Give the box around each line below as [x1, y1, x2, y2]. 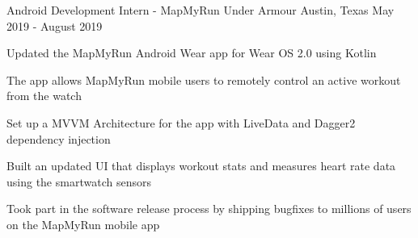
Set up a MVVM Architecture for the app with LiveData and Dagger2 [6, 114, 356, 131]
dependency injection [6, 130, 111, 147]
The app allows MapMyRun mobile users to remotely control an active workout [6, 71, 401, 88]
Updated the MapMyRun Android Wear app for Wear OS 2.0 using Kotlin [6, 44, 377, 61]
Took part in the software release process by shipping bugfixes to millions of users [6, 200, 412, 217]
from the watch [6, 87, 82, 104]
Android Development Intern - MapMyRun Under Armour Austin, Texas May [6, 2, 395, 18]
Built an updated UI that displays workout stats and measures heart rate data [6, 157, 396, 174]
